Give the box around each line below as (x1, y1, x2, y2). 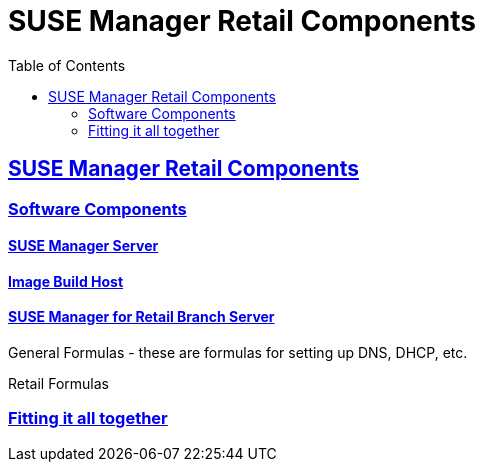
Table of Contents (8, 56, 126, 74)
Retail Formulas (8, 375, 109, 393)
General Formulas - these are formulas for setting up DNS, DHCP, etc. (8, 344, 468, 362)
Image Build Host (8, 272, 124, 290)
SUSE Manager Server (8, 237, 159, 255)
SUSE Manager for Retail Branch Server (8, 308, 275, 326)
